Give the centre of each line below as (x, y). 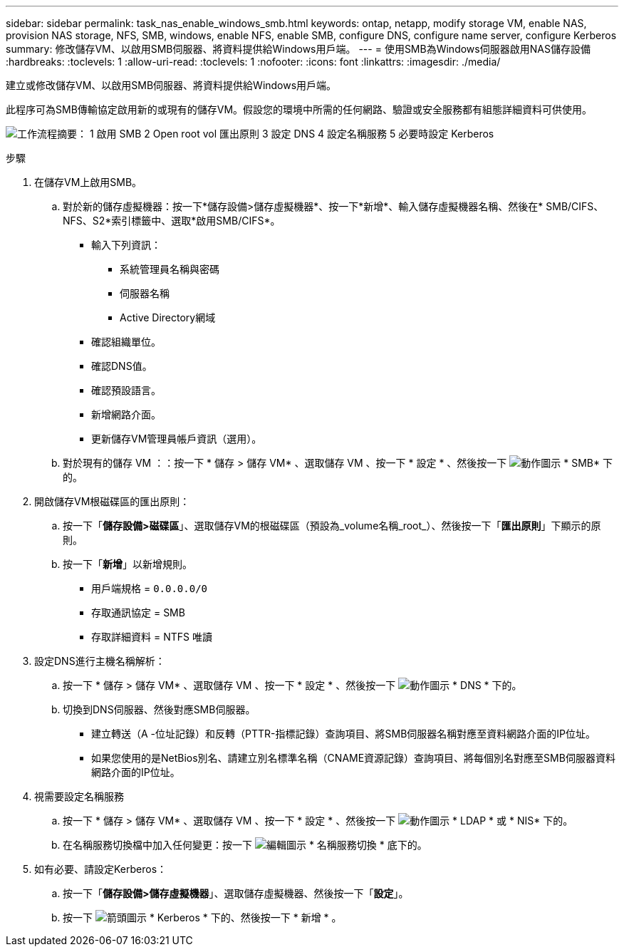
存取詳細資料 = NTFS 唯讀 (152, 637)
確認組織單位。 (126, 342)
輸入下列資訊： (126, 245)
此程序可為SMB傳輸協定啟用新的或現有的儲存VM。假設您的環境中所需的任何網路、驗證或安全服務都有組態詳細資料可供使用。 (299, 109)
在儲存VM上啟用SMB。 (88, 182)
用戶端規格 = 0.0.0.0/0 (149, 588)
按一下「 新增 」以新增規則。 (128, 564)
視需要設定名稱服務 (79, 796)
